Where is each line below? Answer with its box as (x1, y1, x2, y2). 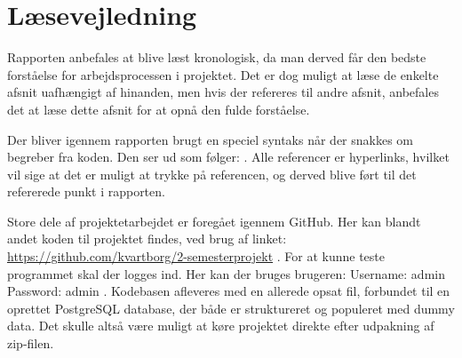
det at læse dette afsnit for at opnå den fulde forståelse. (7, 99, 310, 118)
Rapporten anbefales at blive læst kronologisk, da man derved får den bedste (7, 48, 426, 67)
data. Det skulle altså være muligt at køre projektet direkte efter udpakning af (7, 316, 434, 335)
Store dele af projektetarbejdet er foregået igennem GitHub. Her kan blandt (7, 211, 421, 230)
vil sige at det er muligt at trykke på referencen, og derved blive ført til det (7, 164, 417, 183)
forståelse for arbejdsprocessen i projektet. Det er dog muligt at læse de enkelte (7, 65, 439, 84)
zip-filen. (7, 334, 54, 353)
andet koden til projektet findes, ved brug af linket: (7, 229, 287, 248)
